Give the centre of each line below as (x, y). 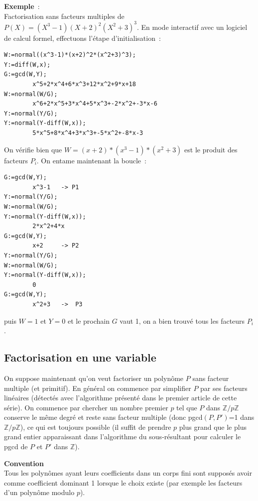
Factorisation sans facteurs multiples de (64, 16)
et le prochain (89, 320)
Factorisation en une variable (80, 357)
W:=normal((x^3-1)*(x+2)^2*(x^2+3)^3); (70, 55)
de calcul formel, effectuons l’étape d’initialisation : (82, 38)
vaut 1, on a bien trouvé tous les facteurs (182, 320)
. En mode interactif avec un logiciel (192, 27)
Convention (24, 463)
